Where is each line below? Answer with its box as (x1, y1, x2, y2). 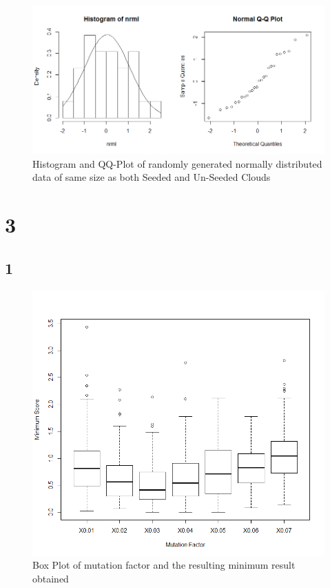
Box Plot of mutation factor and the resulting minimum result (32, 558, 296, 572)
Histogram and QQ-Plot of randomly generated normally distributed (32, 156, 322, 170)
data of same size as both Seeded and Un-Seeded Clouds (32, 170, 271, 184)
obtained (32, 571, 69, 585)
